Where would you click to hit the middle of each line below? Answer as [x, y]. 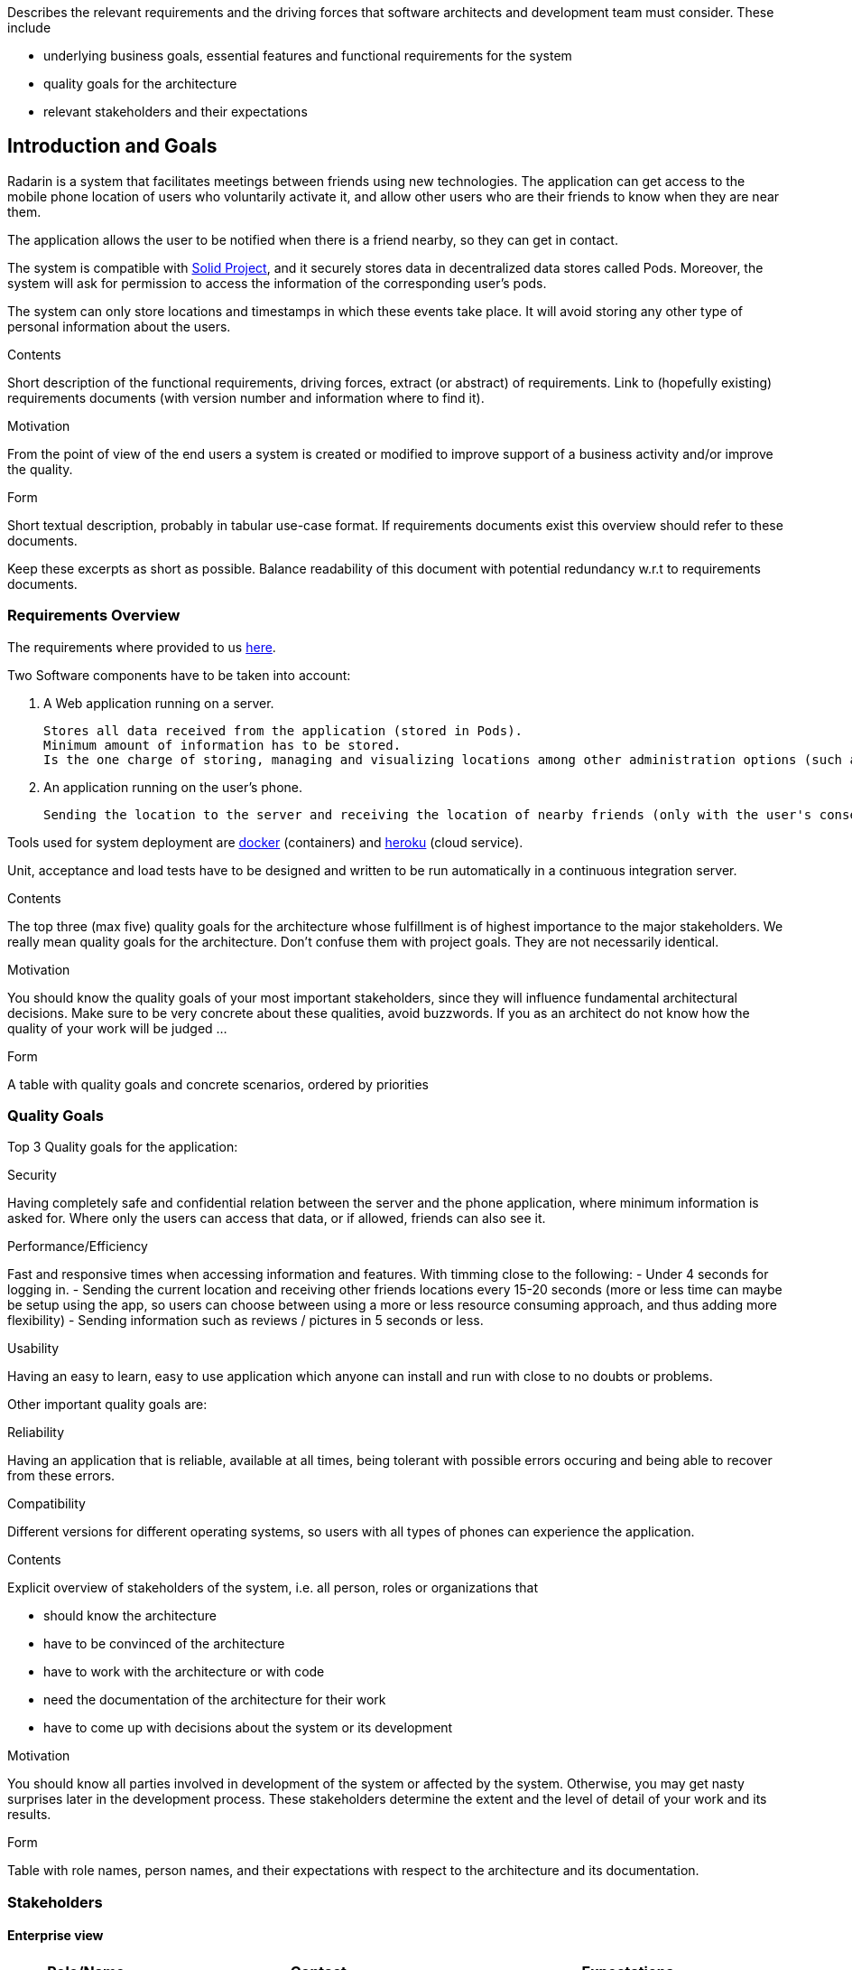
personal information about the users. [119, 326]
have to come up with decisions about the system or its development [248, 1728]
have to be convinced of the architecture [164, 1644]
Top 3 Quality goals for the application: [123, 1147]
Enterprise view [56, 1936]
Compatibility [46, 1504]
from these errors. [61, 1476]
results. [29, 1815]
